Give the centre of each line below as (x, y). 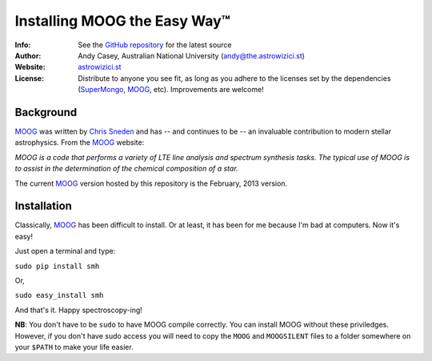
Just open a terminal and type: (65, 251)
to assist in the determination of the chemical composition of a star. (127, 169)
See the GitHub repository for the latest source (155, 45)
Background (46, 112)
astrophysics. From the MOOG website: (80, 142)
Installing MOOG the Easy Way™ (123, 21)
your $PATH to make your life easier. (74, 347)
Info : (23, 45)
